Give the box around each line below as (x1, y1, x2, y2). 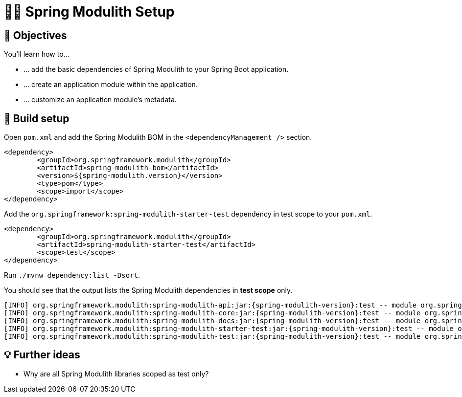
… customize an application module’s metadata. (23, 95, 177, 104)
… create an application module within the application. (23, 80, 198, 89)
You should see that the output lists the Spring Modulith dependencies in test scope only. (4, 286, 293, 295)
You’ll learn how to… (4, 50, 69, 59)
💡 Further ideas (4, 349, 80, 361)
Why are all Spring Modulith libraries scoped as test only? (23, 369, 209, 378)
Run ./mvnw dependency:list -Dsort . (4, 271, 140, 280)
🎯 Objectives (4, 29, 67, 42)
